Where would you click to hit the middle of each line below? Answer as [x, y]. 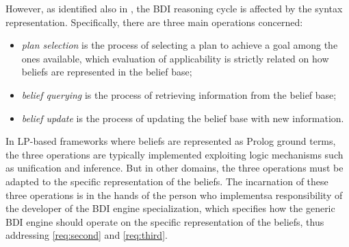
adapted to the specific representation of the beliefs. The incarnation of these [167, 181]
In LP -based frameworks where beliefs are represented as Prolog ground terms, [171, 141]
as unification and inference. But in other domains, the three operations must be [174, 168]
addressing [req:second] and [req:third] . [87, 235]
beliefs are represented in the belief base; [107, 72]
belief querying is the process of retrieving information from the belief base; [179, 94]
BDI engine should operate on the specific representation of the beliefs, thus [165, 221]
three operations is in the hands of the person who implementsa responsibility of [174, 195]
